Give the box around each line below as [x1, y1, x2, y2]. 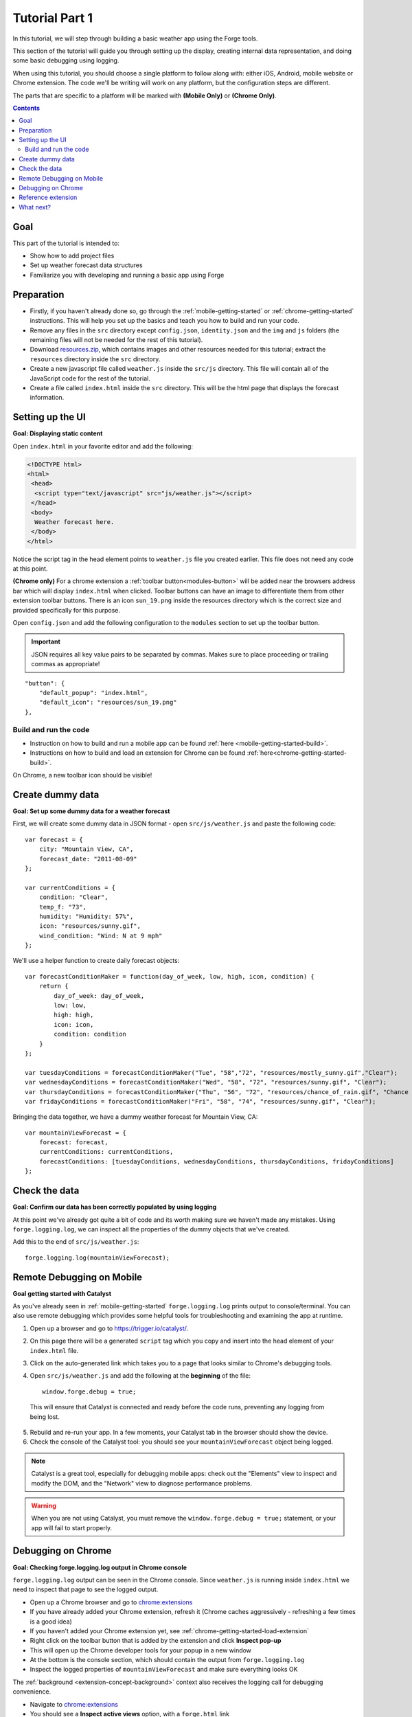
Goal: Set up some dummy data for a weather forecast [12, 807, 170, 815]
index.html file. [30, 1346, 79, 1354]
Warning [31, 1501, 56, 1510]
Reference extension [19, 193, 78, 202]
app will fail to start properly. [31, 1523, 113, 1532]
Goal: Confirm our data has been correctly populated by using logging [12, 1203, 217, 1212]
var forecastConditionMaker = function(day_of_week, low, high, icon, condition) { [25, 973, 315, 980]
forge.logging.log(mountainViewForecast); [25, 1253, 170, 1262]
